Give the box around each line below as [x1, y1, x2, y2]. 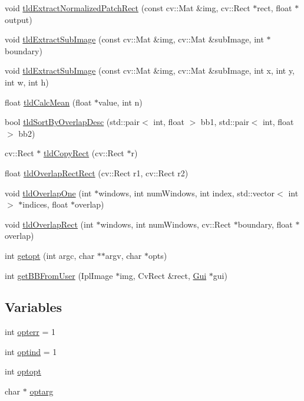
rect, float [257, 2, 292, 14]
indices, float [22, 198, 68, 211]
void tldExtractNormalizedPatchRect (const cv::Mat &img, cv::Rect [5, 2, 250, 14]
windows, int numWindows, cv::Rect [100, 218, 232, 230]
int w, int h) [5, 75, 49, 88]
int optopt [5, 365, 41, 377]
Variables [5, 298, 62, 316]
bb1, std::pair [200, 116, 249, 128]
